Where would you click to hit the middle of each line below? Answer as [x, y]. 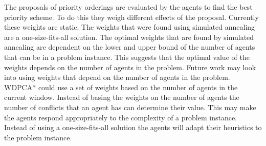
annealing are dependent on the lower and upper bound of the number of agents [130, 47]
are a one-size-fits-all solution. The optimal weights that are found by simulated [129, 37]
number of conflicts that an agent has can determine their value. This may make [130, 107]
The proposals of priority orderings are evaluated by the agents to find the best [128, 7]
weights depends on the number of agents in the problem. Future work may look [130, 67]
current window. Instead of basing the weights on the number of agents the [122, 97]
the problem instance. [38, 137]
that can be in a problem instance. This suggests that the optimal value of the [127, 57]
